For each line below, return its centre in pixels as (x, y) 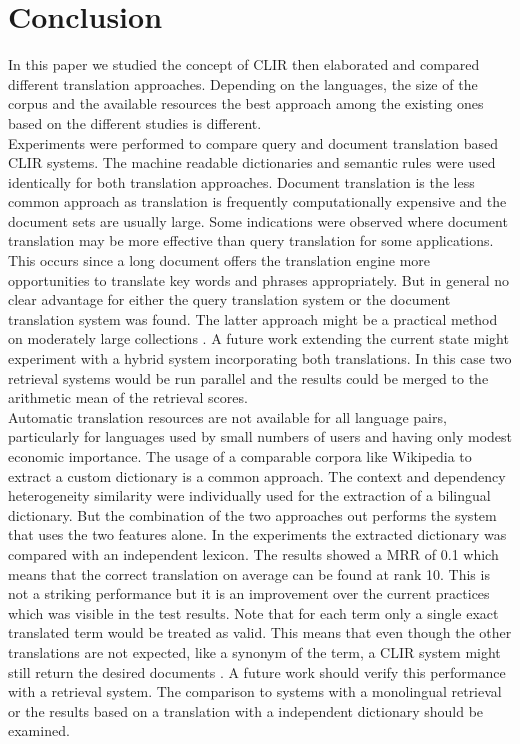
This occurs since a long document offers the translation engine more (219, 260)
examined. (39, 730)
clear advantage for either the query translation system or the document (229, 299)
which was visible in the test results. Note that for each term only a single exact (253, 612)
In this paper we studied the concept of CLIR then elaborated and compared (244, 64)
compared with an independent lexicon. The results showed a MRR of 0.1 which (253, 553)
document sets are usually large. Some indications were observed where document (258, 220)
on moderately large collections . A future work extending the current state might (258, 338)
